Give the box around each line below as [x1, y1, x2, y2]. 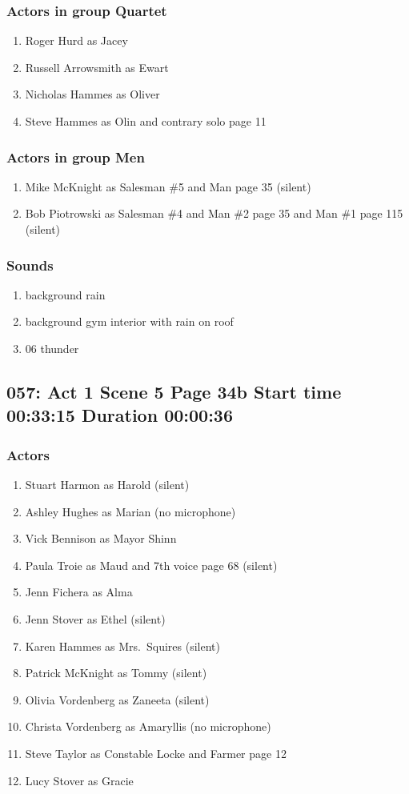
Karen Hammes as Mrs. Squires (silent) [25, 637, 220, 654]
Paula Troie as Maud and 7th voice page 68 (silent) [25, 556, 278, 573]
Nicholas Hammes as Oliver [25, 86, 160, 102]
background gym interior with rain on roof [25, 313, 234, 330]
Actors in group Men [6, 146, 145, 166]
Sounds [6, 255, 54, 275]
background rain [25, 286, 106, 303]
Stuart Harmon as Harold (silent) [25, 475, 190, 492]
